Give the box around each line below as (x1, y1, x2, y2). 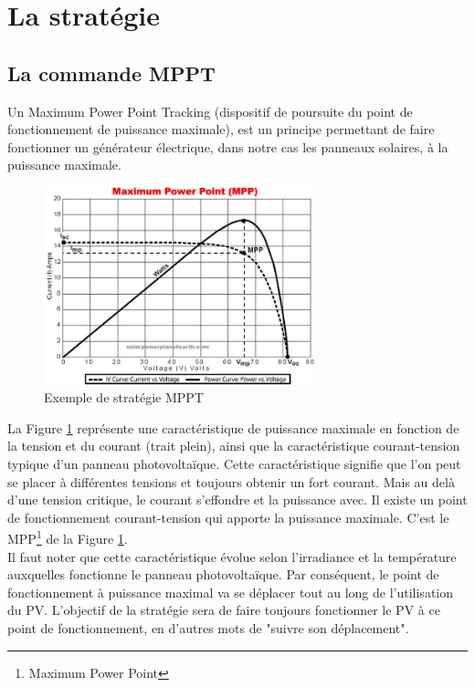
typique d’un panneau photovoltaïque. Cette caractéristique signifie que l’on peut (7, 453, 461, 473)
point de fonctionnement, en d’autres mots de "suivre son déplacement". (7, 618, 409, 637)
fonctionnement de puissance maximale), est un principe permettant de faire (7, 120, 435, 139)
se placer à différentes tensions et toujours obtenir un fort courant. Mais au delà (7, 472, 455, 491)
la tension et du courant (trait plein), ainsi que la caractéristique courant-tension (7, 436, 460, 455)
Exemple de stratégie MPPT (44, 388, 204, 407)
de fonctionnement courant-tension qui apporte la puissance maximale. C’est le (7, 507, 449, 526)
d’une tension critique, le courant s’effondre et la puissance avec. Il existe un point (7, 490, 468, 509)
